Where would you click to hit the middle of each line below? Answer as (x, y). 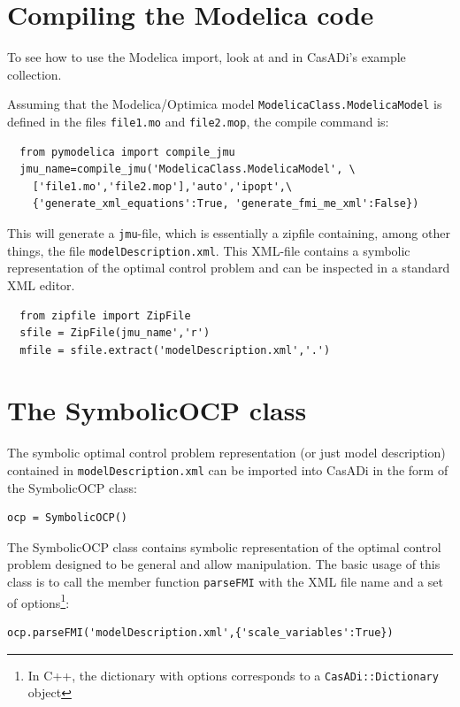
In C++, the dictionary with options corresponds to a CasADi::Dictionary (233, 675)
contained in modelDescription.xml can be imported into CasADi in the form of (228, 470)
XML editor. (41, 284)
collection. (34, 74)
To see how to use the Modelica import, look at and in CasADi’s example (207, 57)
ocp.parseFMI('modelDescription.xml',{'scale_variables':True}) (200, 632)
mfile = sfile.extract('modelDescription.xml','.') (175, 350)
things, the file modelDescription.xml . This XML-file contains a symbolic (209, 250)
